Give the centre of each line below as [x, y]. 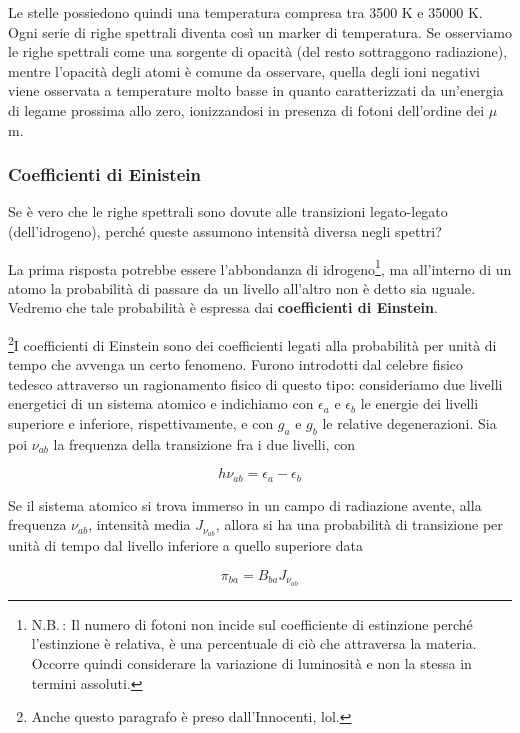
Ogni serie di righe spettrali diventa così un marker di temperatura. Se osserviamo [260, 31]
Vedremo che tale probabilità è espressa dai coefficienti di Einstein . [223, 307]
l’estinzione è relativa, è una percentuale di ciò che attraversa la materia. [254, 643]
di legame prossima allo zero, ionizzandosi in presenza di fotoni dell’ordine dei [246, 109]
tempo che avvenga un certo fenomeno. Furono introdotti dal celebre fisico [236, 364]
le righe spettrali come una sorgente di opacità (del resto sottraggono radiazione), [258, 51]
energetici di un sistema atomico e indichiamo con [161, 403]
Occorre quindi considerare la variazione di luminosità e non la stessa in [251, 662]
